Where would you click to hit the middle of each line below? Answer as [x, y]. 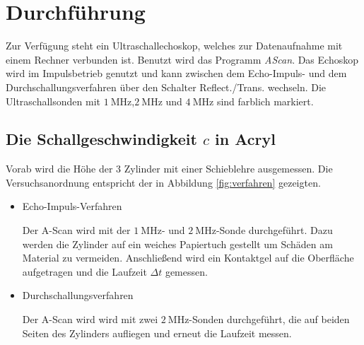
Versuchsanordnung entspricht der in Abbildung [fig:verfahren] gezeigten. [163, 182]
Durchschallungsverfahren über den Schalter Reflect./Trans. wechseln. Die [166, 87]
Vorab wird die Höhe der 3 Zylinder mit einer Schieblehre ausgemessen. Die [169, 169]
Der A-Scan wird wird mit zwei [90, 319]
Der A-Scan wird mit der [76, 230]
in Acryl [245, 139]
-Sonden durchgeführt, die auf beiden [269, 319]
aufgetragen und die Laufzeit [84, 271]
